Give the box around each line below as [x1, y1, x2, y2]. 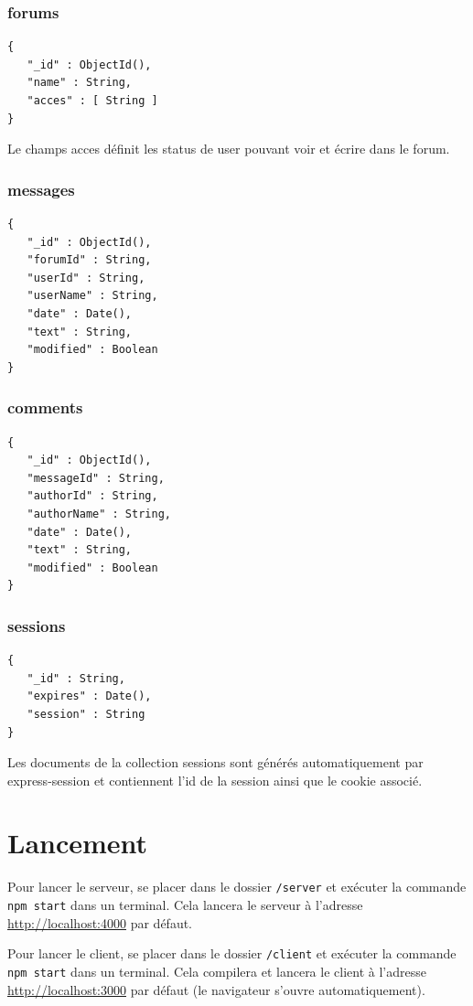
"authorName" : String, [27, 507, 171, 520]
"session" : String [27, 707, 145, 721]
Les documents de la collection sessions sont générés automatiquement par [7, 753, 424, 772]
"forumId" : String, [27, 253, 152, 267]
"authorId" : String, [27, 489, 158, 503]
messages [7, 177, 75, 200]
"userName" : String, [27, 289, 158, 303]
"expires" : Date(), [27, 690, 152, 703]
